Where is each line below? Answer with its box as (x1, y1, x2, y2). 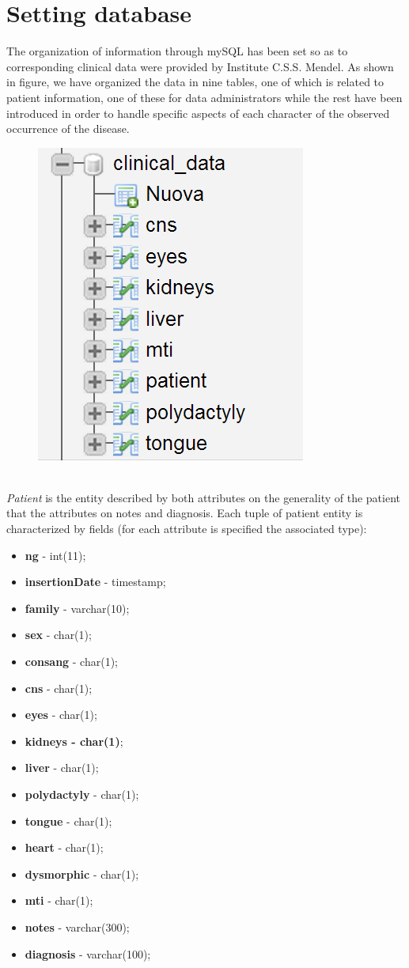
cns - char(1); (25, 679, 93, 696)
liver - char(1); (25, 759, 99, 776)
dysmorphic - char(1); (25, 865, 139, 882)
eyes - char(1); (25, 706, 97, 723)
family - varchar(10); (25, 599, 130, 616)
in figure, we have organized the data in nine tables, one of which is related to (6, 74, 384, 90)
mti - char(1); (25, 892, 93, 909)
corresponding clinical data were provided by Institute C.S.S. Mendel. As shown (6, 58, 394, 74)
